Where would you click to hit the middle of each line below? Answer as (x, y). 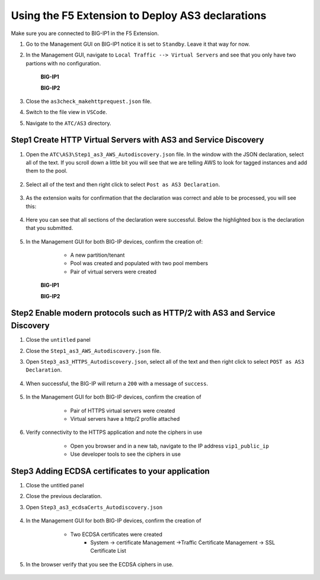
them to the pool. (47, 171)
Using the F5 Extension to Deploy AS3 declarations (139, 15)
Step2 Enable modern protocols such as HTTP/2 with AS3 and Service (143, 313)
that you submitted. (49, 228)
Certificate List (108, 551)
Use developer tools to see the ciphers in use (125, 454)
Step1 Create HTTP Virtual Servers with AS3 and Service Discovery (137, 140)
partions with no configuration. (63, 63)
